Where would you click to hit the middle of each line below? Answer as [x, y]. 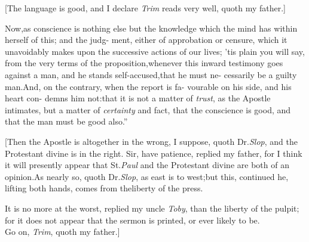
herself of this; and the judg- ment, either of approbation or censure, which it [146, 40]
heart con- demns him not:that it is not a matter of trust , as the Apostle [138, 98]
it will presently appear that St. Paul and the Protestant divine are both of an [147, 165]
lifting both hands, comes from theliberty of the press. [104, 188]
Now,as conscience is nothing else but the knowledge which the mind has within [151, 28]
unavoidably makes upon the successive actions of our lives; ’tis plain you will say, [155, 51]
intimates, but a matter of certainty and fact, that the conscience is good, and [148, 109]
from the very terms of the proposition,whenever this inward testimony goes [144, 63]
